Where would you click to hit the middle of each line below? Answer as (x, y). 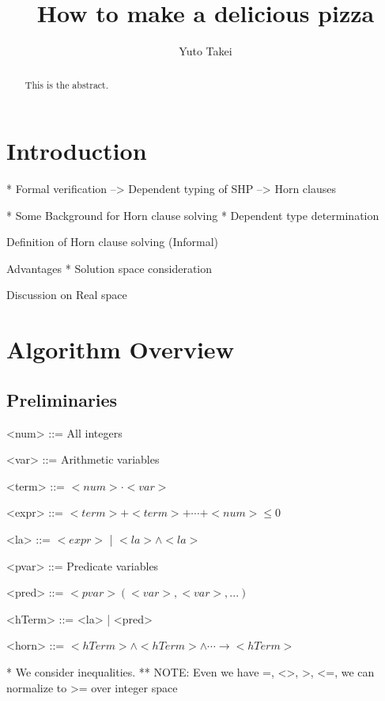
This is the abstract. (67, 84)
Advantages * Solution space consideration (109, 268)
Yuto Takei (206, 51)
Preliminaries (62, 399)
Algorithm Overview (120, 349)
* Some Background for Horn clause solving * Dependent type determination (193, 215)
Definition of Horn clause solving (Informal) (113, 242)
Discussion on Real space (67, 295)
